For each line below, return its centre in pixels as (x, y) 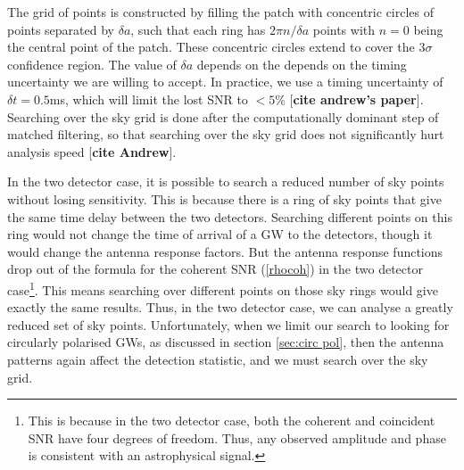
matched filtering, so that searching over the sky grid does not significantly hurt (226, 134)
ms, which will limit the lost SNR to (149, 99)
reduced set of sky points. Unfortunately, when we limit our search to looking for (228, 324)
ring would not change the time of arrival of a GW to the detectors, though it (220, 234)
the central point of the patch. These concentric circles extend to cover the (211, 47)
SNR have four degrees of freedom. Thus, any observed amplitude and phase (237, 437)
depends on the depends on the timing (302, 64)
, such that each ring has (198, 29)
